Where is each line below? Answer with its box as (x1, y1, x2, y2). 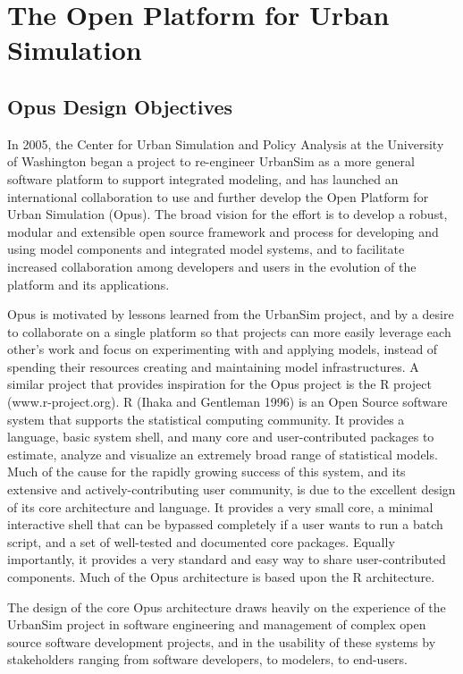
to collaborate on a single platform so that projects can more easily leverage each (7, 322, 451, 341)
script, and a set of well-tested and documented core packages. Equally (7, 532, 395, 551)
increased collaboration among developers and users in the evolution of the (7, 257, 417, 275)
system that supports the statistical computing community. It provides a (7, 409, 405, 428)
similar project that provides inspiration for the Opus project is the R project (7, 375, 432, 393)
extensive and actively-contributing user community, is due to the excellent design (7, 480, 456, 499)
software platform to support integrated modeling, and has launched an (7, 169, 399, 188)
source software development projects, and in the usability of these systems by (7, 632, 436, 651)
